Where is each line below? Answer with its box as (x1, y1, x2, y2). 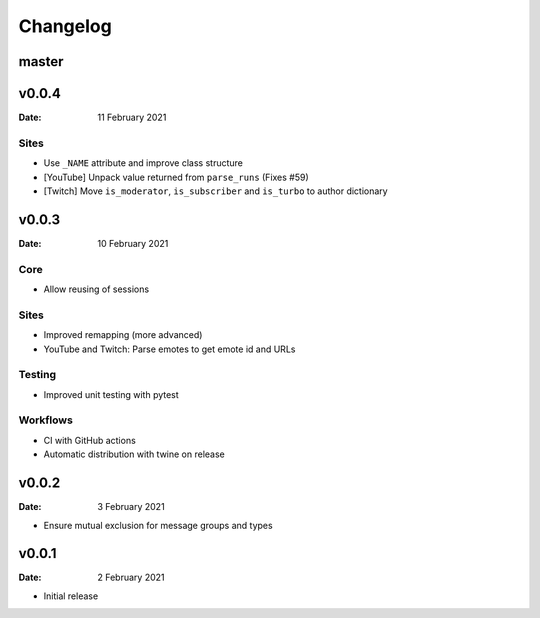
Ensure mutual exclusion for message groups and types (43, 519, 274, 531)
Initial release (43, 590, 99, 602)
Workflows (18, 413, 74, 427)
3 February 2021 (97, 501, 165, 513)
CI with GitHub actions (43, 434, 137, 446)
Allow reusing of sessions (43, 283, 150, 295)
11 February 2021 (97, 111, 167, 124)
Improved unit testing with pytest (43, 388, 179, 400)
